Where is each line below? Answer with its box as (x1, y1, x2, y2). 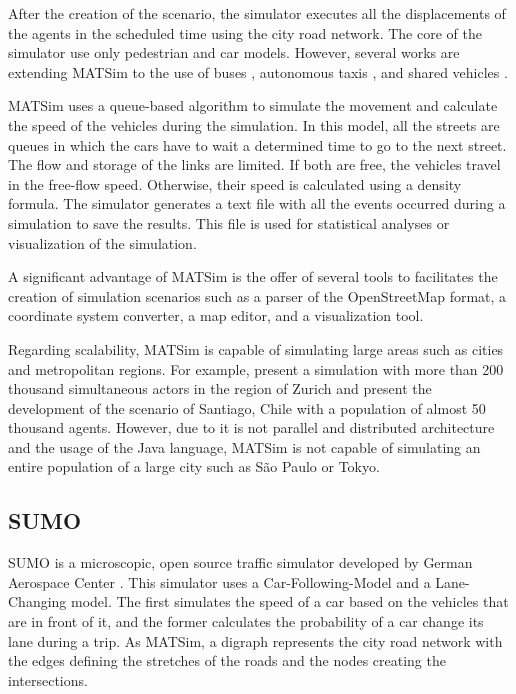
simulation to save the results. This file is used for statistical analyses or (8, 212, 450, 233)
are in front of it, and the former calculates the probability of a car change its (8, 611, 484, 632)
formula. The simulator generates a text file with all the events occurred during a (8, 193, 506, 214)
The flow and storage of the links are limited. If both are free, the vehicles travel (8, 154, 501, 175)
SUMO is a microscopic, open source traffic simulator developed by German (8, 552, 473, 573)
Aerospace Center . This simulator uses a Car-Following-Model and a (8, 571, 431, 592)
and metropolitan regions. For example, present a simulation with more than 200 (8, 358, 504, 379)
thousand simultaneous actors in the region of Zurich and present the (8, 378, 432, 399)
